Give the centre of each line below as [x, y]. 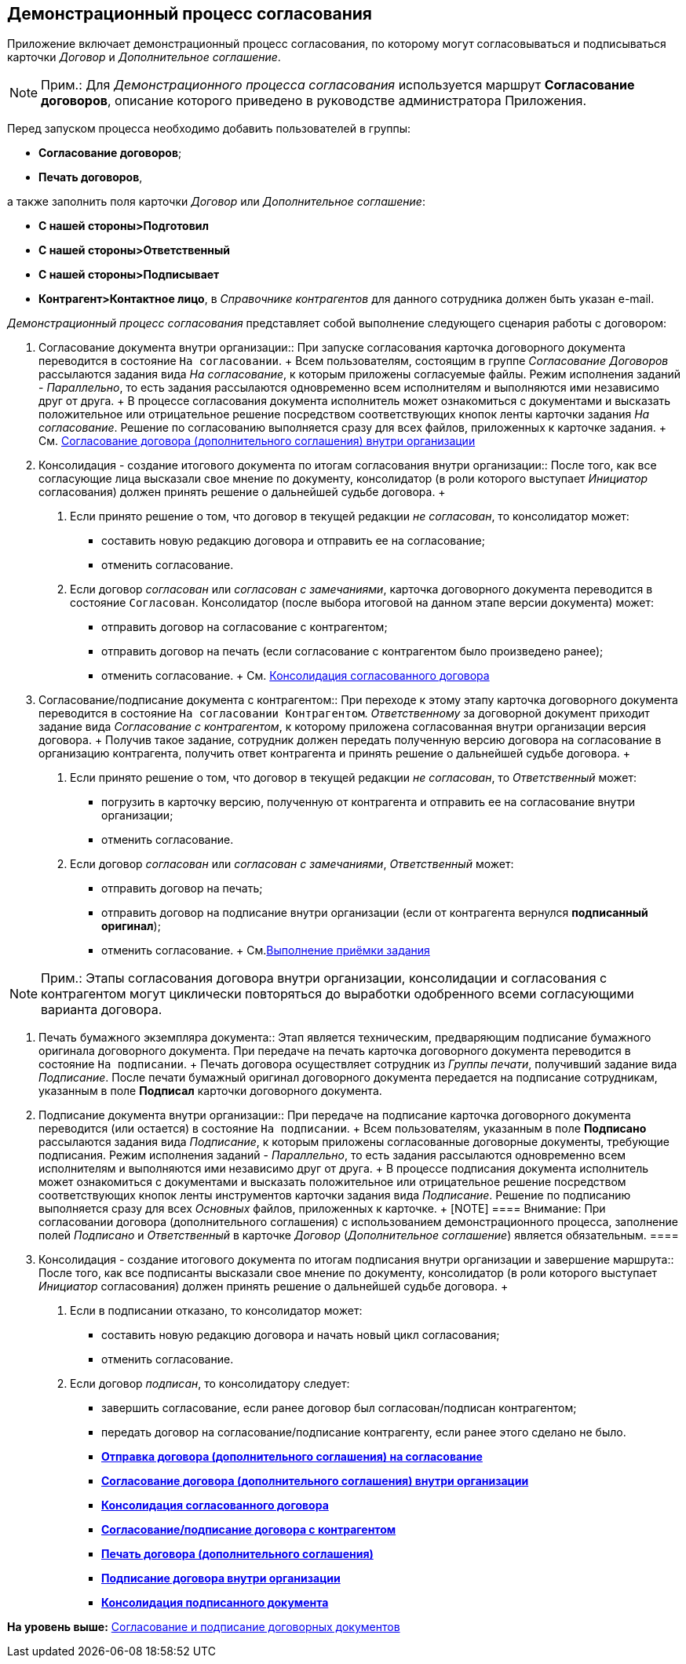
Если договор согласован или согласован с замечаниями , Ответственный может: [292, 864]
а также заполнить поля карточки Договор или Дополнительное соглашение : [216, 202]
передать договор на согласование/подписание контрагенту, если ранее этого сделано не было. [364, 1432]
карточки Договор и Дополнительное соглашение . [144, 57]
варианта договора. [102, 1010]
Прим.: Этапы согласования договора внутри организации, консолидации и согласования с [324, 978]
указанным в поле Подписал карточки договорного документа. [210, 1091]
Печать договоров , [91, 177]
